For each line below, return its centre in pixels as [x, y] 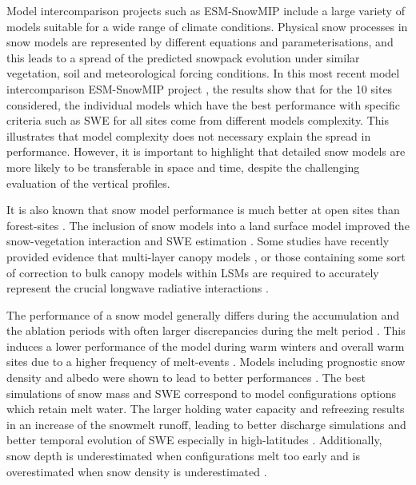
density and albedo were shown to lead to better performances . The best [186, 378]
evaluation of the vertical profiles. [88, 183]
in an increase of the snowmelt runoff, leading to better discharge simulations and [206, 424]
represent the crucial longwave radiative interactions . [138, 288]
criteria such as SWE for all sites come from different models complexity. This [198, 120]
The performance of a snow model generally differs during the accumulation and [203, 314]
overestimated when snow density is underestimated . [137, 471]
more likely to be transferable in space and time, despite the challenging [183, 167]
